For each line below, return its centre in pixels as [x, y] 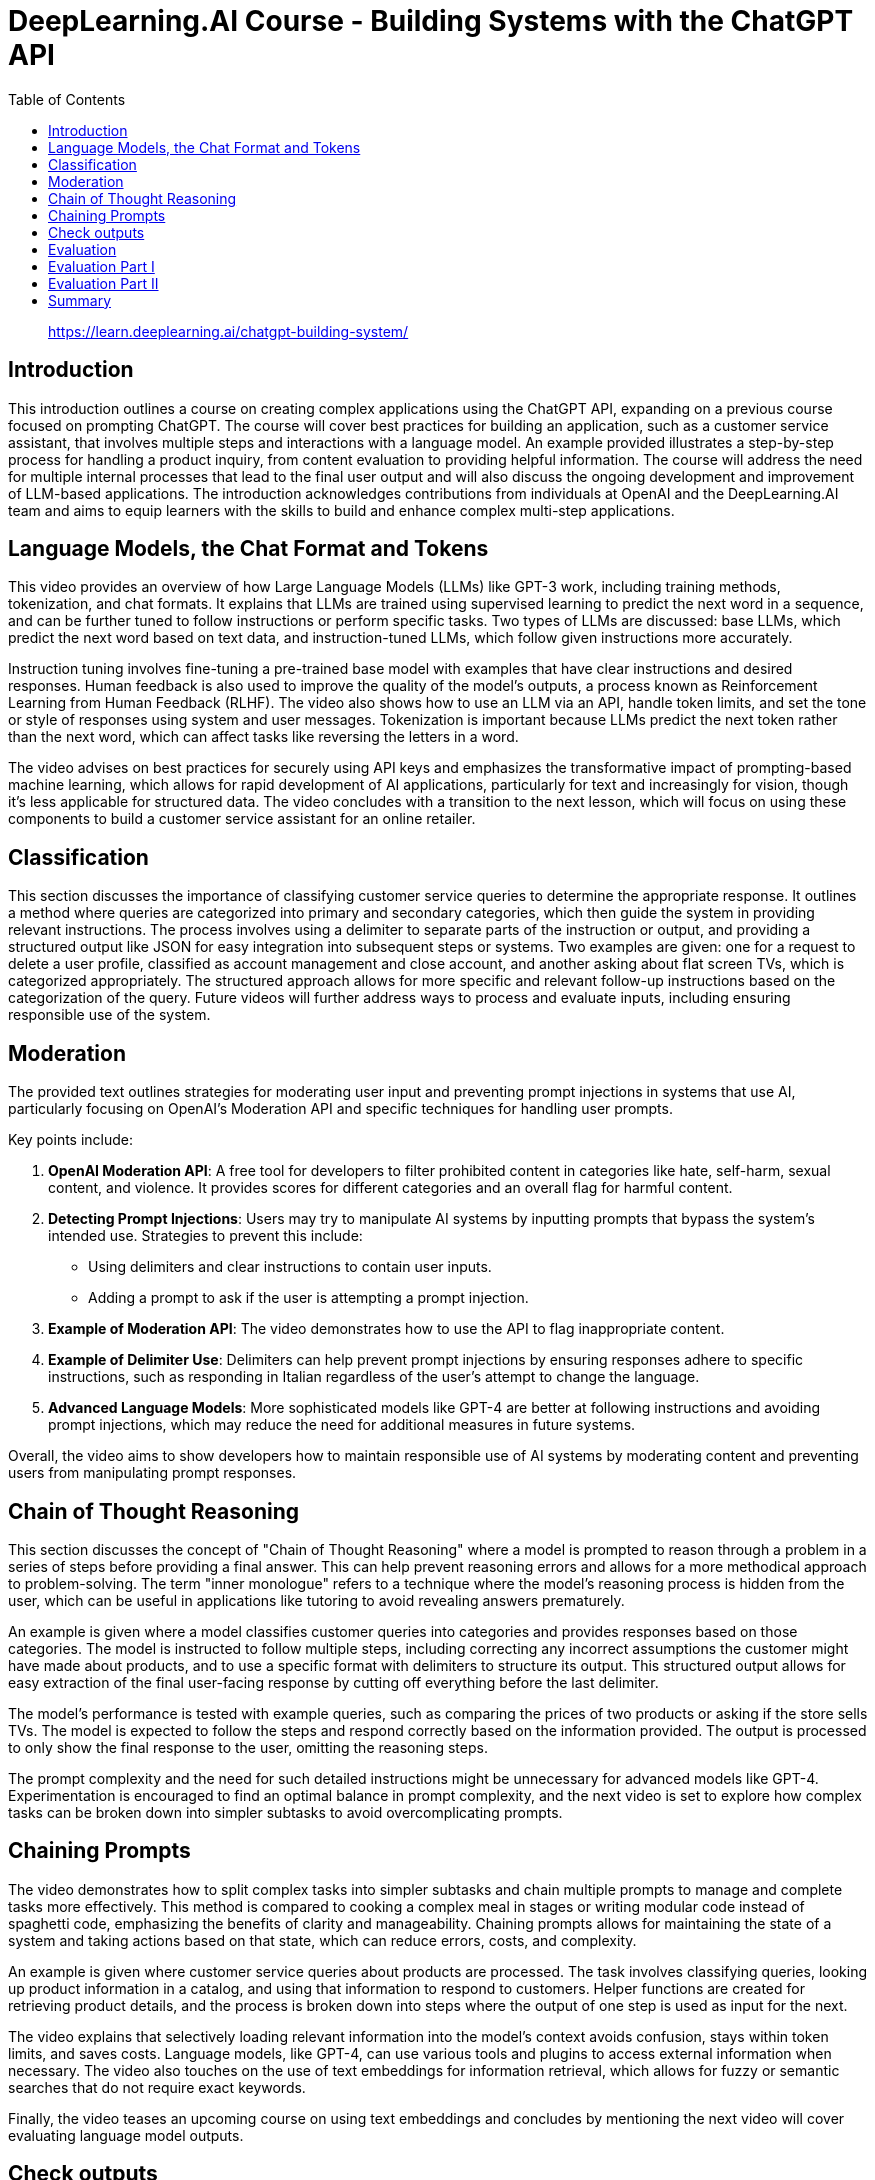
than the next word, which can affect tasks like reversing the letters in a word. [263, 737]
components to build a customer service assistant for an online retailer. [242, 819]
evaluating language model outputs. [126, 2135]
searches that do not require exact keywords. [157, 2087]
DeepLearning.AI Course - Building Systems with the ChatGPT [431, 21]
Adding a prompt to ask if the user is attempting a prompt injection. [308, 1298]
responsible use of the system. [109, 1015]
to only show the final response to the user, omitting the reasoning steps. [248, 1747]
